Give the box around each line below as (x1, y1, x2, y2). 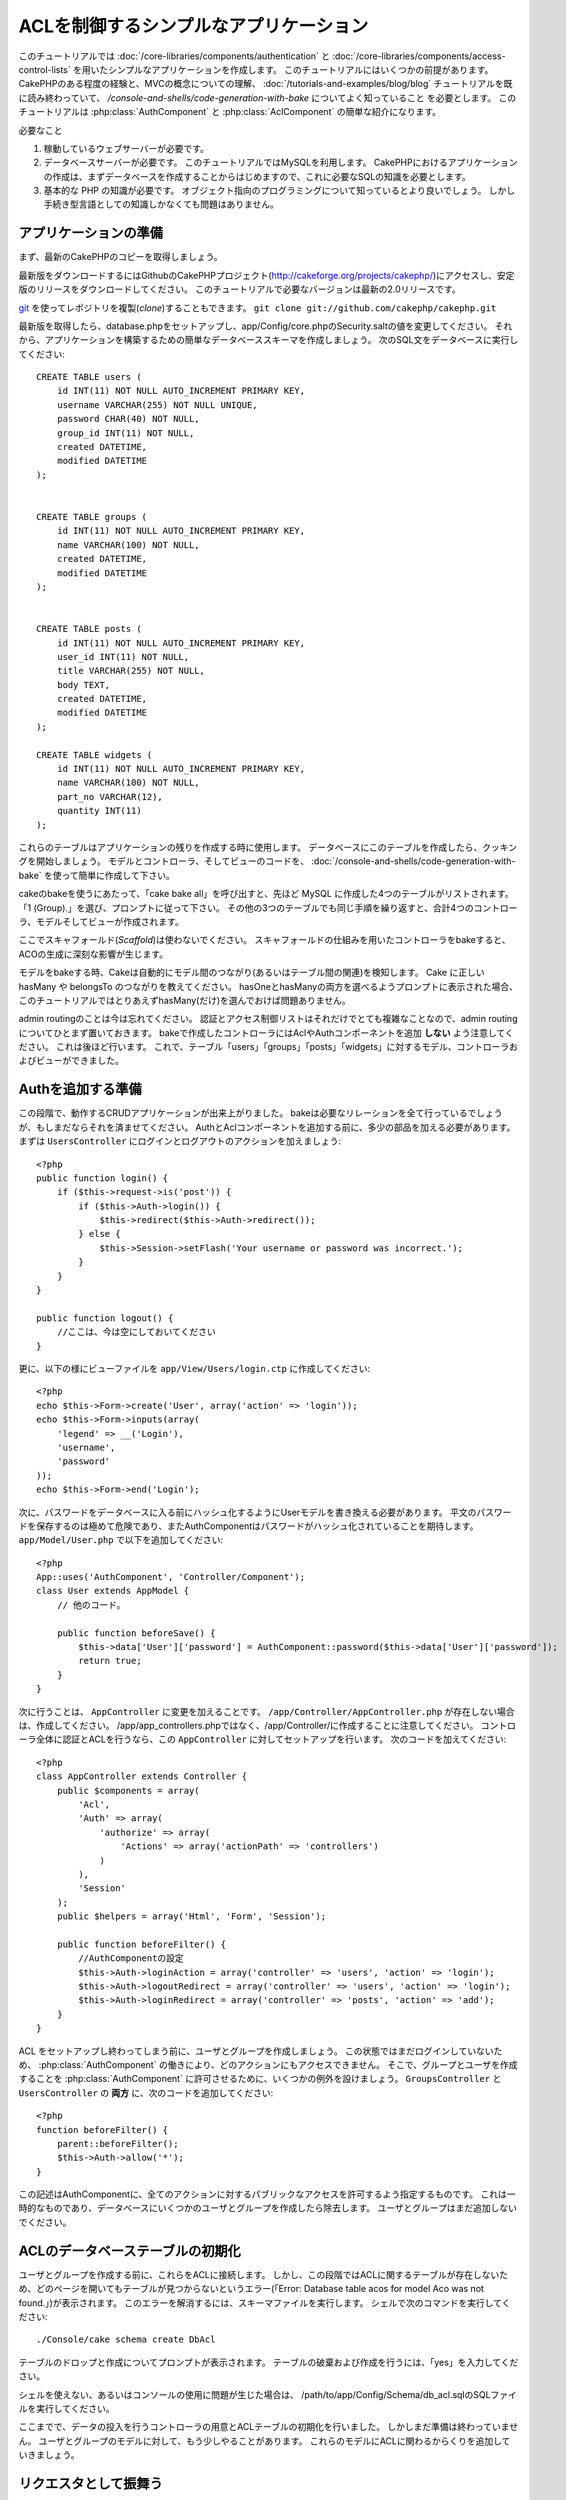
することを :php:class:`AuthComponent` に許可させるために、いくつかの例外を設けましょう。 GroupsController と (18, 2073, 502, 2085)
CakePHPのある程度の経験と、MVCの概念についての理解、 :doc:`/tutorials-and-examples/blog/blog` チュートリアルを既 (18, 78, 513, 90)
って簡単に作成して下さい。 (61, 869, 175, 881)
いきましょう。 (18, 2449, 80, 2461)
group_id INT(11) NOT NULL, (56, 427, 195, 439)
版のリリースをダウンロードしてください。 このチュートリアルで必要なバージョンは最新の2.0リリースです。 (18, 283, 461, 295)
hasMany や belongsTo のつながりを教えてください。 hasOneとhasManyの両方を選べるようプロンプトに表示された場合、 (18, 980, 519, 992)
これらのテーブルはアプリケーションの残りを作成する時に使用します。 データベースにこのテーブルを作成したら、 (18, 841, 483, 853)
